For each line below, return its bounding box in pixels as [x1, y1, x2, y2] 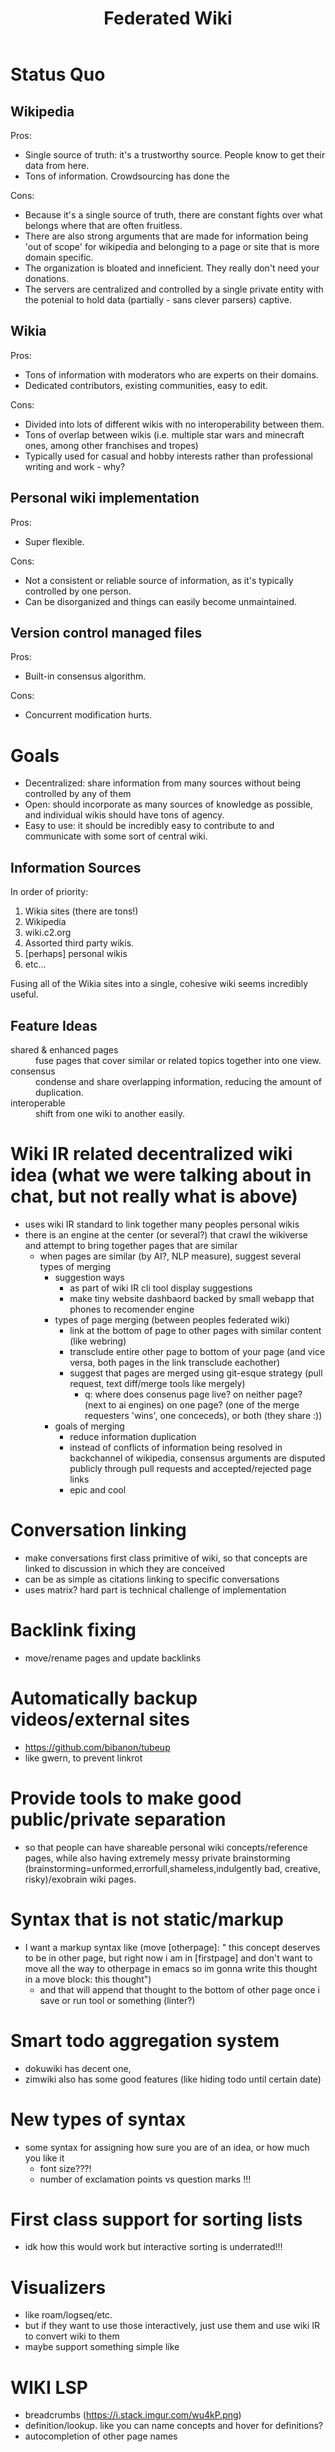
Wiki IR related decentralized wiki [10, 1143, 293, 1166]
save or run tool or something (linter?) [39, 1994, 196, 2006]
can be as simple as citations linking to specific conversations [24, 1573, 280, 1585]
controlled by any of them [24, 788, 132, 800]
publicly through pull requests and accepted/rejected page [69, 1462, 312, 1474]
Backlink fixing [10, 1619, 137, 1642]
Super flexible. [24, 535, 85, 547]
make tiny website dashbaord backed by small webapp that [69, 1292, 315, 1304]
